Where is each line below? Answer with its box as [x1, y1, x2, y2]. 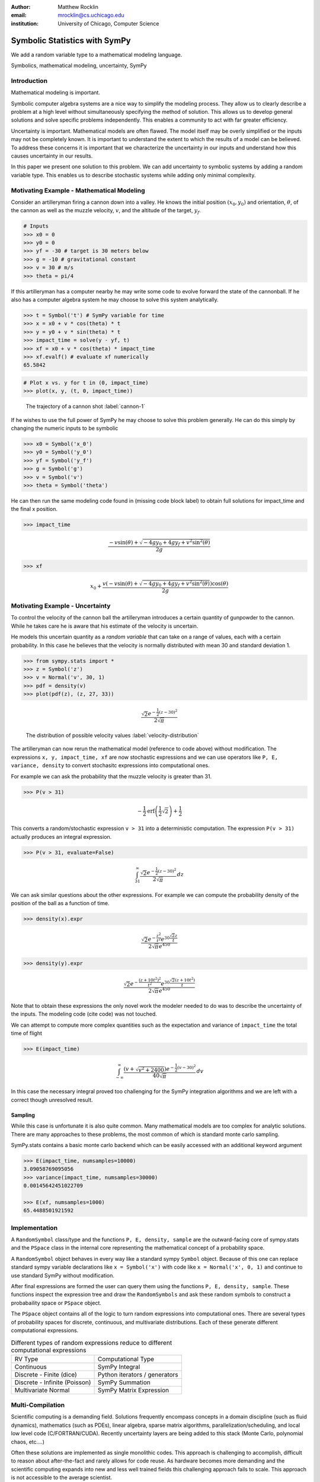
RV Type [14, 1355, 39, 1363]
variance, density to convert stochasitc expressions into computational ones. [11, 762, 210, 769]
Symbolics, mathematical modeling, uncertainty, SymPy [11, 62, 148, 69]
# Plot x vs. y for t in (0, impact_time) [23, 379, 149, 386]
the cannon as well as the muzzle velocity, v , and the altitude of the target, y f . [11, 207, 201, 216]
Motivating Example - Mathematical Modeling [11, 186, 145, 194]
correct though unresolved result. [11, 1096, 93, 1103]
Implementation [11, 1224, 58, 1232]
